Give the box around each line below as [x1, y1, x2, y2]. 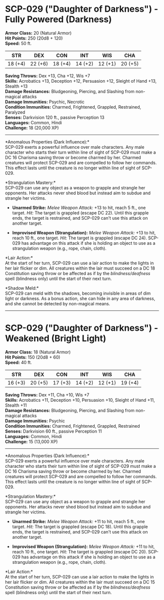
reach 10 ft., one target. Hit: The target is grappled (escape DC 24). [12, 235, 147, 241]
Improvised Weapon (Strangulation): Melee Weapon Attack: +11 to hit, [12, 543, 155, 549]
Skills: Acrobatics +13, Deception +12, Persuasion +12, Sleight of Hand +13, [5, 78, 157, 84]
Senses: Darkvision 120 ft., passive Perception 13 [5, 114, 105, 120]
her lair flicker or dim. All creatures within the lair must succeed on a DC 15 [5, 579, 155, 585]
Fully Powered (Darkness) [5, 14, 112, 25]
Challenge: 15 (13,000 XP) [5, 438, 58, 444]
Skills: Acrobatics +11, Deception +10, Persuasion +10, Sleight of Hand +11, [5, 397, 155, 403]
